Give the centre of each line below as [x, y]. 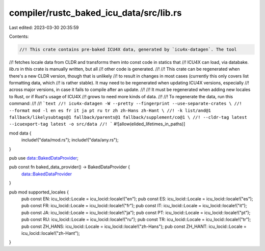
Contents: [19, 36]
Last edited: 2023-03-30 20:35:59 [44, 28]
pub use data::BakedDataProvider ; [44, 158]
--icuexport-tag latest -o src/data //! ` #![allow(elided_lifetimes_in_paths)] [97, 124]
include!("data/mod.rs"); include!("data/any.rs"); [70, 140]
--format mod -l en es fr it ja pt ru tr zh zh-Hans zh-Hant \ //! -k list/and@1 [110, 110]
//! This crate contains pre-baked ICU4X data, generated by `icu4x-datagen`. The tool [128, 49]
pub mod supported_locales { [39, 192]
